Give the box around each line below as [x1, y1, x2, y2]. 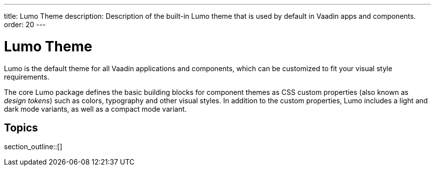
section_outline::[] [4, 142, 63, 151]
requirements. [4, 72, 50, 81]
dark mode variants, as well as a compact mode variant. [4, 104, 187, 113]
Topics [4, 121, 38, 134]
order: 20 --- [4, 20, 46, 29]
